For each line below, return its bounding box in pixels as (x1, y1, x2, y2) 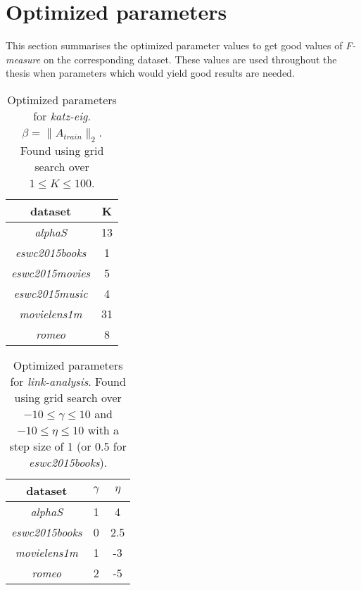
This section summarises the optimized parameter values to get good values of (6, 38, 343, 53)
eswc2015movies (11, 265, 91, 282)
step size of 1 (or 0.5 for (9, 438, 127, 455)
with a (87, 422, 120, 439)
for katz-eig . (33, 107, 91, 124)
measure (6, 51, 41, 66)
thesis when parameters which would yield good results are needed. (6, 65, 295, 80)
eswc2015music (13, 285, 88, 302)
